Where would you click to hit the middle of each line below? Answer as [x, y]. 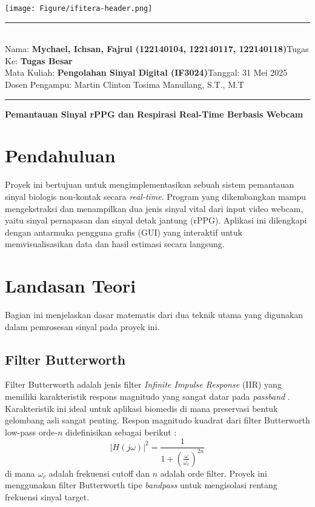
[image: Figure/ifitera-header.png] [79, 8]
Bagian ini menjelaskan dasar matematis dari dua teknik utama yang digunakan [154, 315]
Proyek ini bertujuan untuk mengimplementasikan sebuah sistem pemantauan [150, 184]
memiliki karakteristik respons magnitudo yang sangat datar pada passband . [148, 396]
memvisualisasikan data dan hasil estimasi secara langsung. [115, 244]
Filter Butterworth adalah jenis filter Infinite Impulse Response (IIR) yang [143, 384]
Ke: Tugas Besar [39, 60]
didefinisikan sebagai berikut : [121, 432]
